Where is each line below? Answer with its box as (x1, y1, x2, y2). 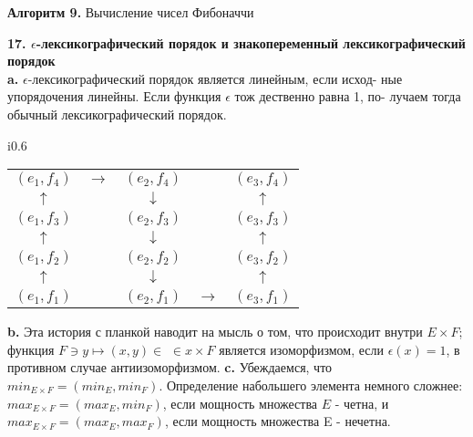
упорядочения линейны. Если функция (7, 87, 221, 106)
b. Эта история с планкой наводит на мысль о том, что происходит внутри (7, 322, 423, 341)
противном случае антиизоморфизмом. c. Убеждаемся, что (7, 358, 333, 377)
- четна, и (334, 393, 389, 412)
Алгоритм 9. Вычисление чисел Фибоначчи (7, 3, 254, 21)
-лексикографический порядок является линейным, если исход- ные (27, 68, 403, 88)
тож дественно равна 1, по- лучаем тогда (234, 87, 461, 106)
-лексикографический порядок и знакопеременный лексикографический (36, 33, 466, 52)
